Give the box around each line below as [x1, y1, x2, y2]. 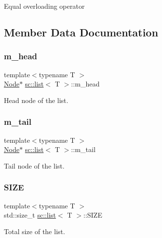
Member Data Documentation [4, 24, 159, 39]
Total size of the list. [4, 226, 65, 236]
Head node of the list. [4, 95, 68, 105]
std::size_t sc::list [4, 210, 56, 220]
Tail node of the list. [4, 160, 65, 170]
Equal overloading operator [4, 1, 85, 11]
